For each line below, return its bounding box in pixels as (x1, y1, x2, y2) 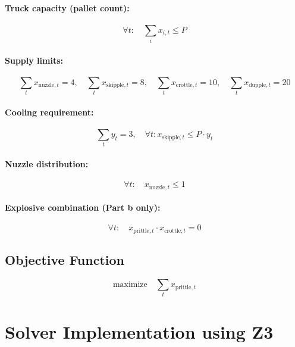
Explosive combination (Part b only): (5, 201, 161, 214)
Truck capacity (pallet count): (5, 1, 130, 14)
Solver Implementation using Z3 (5, 319, 274, 343)
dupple (249, 82, 266, 89)
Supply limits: (5, 54, 63, 66)
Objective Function (5, 251, 125, 269)
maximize (112, 280, 147, 289)
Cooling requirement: (5, 105, 94, 118)
